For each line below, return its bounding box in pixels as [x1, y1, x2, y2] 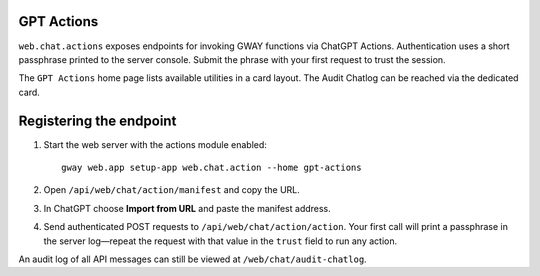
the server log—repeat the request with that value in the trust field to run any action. [43, 235, 398, 247]
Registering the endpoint [18, 112, 177, 129]
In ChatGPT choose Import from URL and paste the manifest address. [43, 202, 332, 214]
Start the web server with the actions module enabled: [43, 138, 267, 150]
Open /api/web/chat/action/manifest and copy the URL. [43, 184, 300, 196]
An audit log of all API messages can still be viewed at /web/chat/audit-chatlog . [18, 253, 367, 265]
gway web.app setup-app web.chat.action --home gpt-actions [61, 161, 362, 173]
